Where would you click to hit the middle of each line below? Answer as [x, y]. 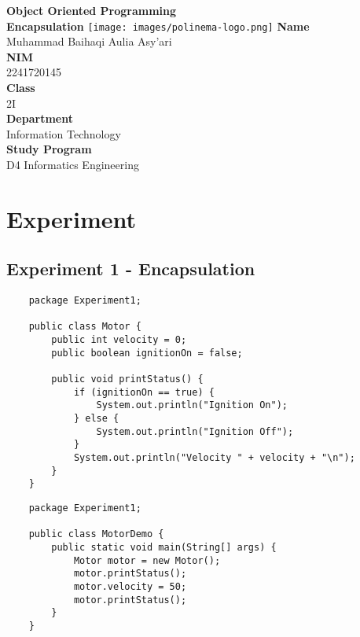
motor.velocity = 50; [130, 586]
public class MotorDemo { [96, 534]
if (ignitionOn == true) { [144, 392]
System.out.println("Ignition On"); [192, 405]
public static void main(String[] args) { [164, 547]
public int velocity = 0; [119, 340]
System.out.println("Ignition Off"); [195, 431]
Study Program [49, 149]
